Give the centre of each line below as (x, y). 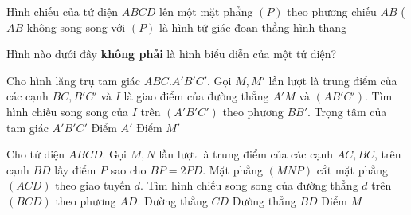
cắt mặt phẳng (352, 169)
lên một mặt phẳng (206, 11)
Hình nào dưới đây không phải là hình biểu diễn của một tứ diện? (172, 54)
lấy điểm (75, 169)
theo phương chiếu (332, 11)
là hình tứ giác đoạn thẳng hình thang (253, 27)
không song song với (76, 27)
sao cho (128, 169)
